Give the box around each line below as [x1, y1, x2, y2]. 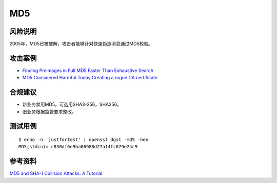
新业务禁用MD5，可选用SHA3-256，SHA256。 [22, 101, 122, 107]
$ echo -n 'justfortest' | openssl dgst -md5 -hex [18, 137, 149, 143]
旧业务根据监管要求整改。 [22, 108, 76, 115]
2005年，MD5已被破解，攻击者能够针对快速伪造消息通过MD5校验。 [9, 41, 153, 47]
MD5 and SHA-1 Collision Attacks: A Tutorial [9, 170, 103, 176]
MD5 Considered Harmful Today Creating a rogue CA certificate [22, 75, 158, 81]
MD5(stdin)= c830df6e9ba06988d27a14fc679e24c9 [18, 144, 138, 150]
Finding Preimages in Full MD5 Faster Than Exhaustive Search [22, 67, 154, 74]
